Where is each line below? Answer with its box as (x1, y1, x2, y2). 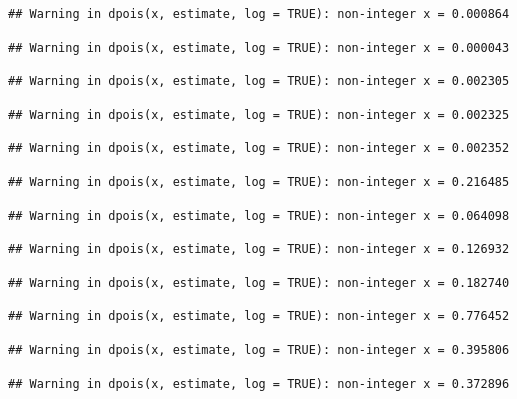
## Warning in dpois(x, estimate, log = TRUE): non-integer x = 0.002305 (8, 74, 510, 89)
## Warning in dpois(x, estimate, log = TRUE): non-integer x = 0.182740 (8, 275, 510, 290)
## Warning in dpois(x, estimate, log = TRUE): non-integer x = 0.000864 (8, 7, 510, 21)
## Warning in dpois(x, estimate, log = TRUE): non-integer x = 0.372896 (8, 376, 510, 391)
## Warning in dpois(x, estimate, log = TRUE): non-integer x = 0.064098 (8, 208, 510, 223)
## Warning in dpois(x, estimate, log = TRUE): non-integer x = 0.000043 (8, 40, 510, 55)
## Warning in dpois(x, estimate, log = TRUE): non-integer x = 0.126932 (8, 242, 510, 257)
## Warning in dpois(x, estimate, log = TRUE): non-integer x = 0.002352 (8, 141, 510, 156)
